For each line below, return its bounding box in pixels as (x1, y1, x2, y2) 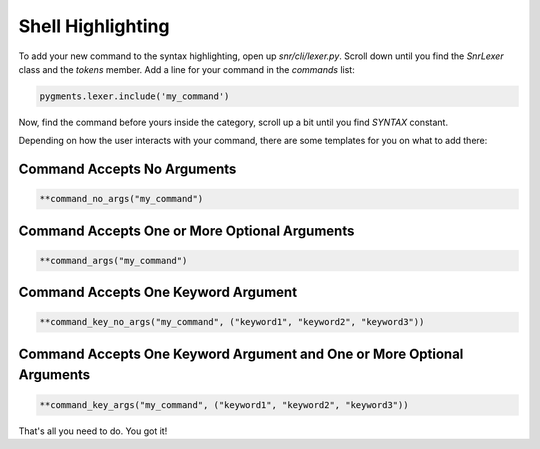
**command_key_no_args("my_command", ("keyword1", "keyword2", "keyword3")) (39, 316, 425, 328)
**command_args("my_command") (39, 255, 188, 266)
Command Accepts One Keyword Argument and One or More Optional (18, 345, 464, 362)
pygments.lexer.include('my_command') (39, 90, 230, 102)
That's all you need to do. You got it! (18, 425, 168, 437)
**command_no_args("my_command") (39, 193, 204, 205)
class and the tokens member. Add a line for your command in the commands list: (18, 63, 355, 75)
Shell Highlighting (18, 15, 170, 37)
